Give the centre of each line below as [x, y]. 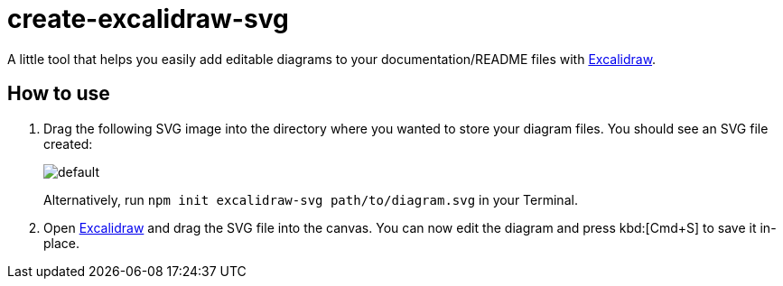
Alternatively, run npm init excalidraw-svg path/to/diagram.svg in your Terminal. [311, 199]
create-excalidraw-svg [148, 19]
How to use [59, 94]
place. [62, 243]
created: [68, 143]
